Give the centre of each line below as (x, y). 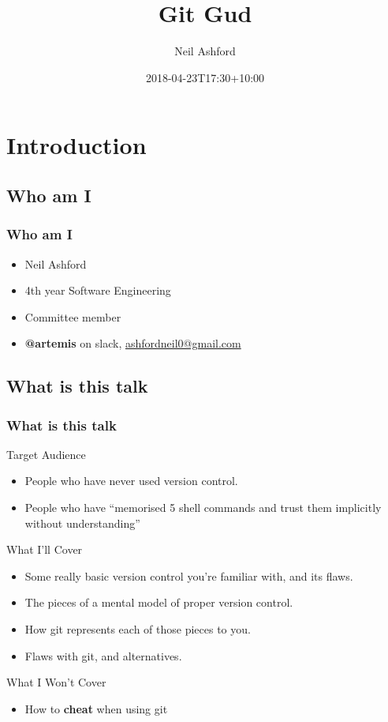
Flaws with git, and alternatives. (103, 655)
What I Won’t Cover (56, 682)
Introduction (76, 145)
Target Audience (46, 454)
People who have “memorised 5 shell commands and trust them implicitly (203, 508)
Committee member (73, 316)
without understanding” (82, 523)
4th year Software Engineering (98, 290)
